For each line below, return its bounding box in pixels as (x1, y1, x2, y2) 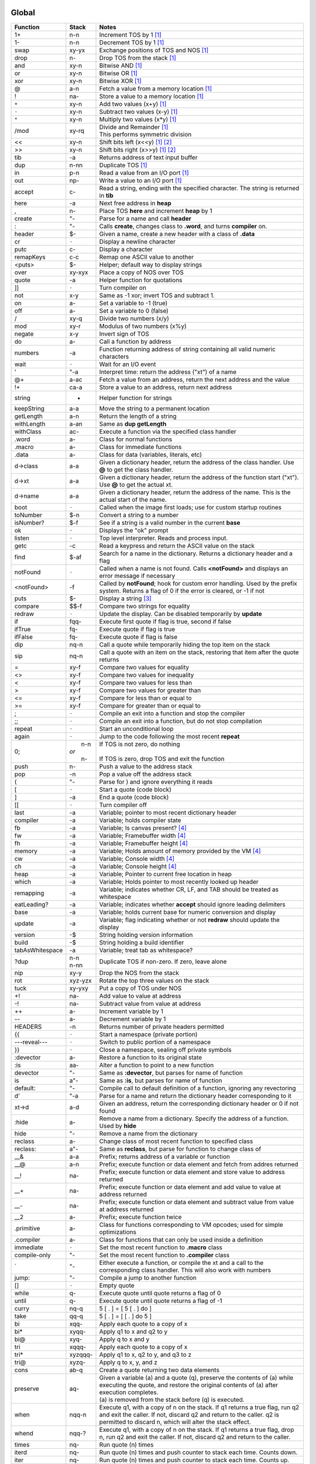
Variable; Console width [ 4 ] (99, 854, 175, 863)
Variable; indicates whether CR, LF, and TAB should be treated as (99, 885, 279, 893)
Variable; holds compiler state (99, 816, 181, 824)
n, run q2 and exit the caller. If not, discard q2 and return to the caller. (99, 1432, 291, 1441)
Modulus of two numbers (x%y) (99, 322, 187, 330)
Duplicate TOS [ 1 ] (99, 161, 147, 169)
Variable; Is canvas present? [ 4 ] (99, 823, 187, 832)
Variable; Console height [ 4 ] (99, 862, 177, 870)
